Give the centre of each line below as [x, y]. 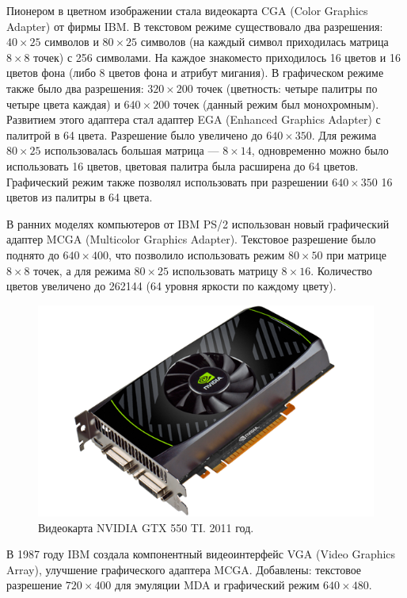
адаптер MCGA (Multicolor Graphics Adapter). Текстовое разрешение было [191, 239]
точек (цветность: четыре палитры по [287, 88]
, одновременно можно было [320, 150]
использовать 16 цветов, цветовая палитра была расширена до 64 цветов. [183, 165]
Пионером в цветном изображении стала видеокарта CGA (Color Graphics [187, 10]
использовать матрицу [225, 270]
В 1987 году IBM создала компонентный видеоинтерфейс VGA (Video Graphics [201, 554]
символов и [72, 42]
